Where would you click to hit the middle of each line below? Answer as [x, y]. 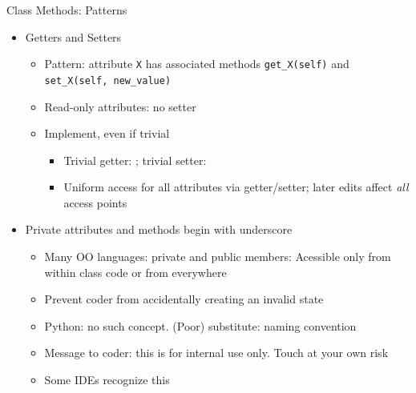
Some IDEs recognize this [107, 380]
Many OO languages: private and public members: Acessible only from [218, 257]
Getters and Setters [73, 36]
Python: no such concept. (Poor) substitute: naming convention [200, 325]
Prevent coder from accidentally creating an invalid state [184, 299]
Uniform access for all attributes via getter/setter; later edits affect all [236, 187]
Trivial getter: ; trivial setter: [135, 160]
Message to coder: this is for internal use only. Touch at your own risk [216, 353]
